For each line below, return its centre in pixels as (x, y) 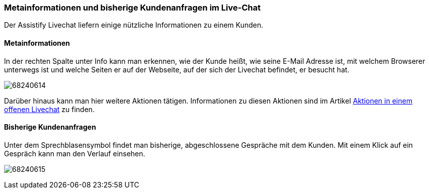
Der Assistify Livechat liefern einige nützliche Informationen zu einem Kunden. (134, 25)
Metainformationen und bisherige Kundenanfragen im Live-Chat (133, 8)
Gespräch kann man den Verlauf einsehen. (75, 153)
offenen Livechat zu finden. (50, 109)
